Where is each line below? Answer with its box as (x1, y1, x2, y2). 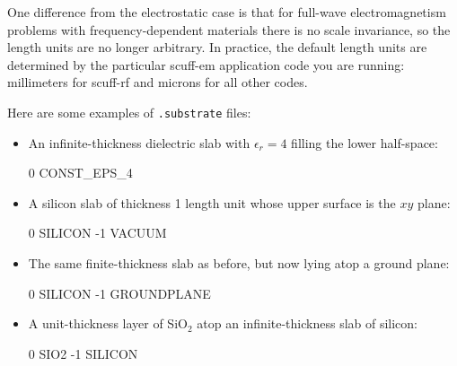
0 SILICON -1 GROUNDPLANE (28, 283, 211, 302)
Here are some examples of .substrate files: (7, 102, 251, 121)
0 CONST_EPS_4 (28, 163, 133, 182)
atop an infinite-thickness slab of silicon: (197, 314, 418, 333)
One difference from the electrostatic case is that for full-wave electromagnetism (7, 3, 446, 21)
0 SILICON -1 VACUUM (28, 223, 167, 242)
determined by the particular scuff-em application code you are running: (7, 55, 405, 74)
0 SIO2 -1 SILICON (28, 344, 138, 362)
